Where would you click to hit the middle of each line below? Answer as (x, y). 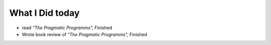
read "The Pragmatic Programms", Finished (67, 28)
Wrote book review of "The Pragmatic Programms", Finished (85, 34)
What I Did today (44, 13)
